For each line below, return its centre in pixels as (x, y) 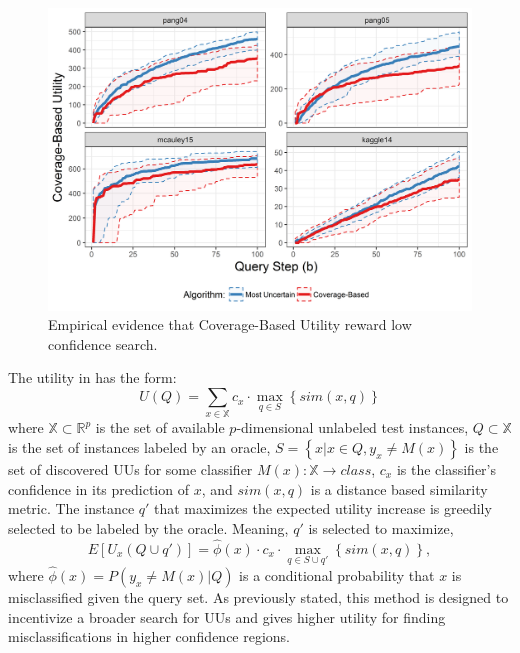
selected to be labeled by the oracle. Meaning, (148, 527)
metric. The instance (71, 508)
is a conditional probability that (337, 575)
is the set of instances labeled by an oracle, (139, 446)
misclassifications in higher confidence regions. (149, 636)
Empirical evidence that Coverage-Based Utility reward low (230, 324)
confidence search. (103, 343)
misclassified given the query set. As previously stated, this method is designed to (258, 597)
